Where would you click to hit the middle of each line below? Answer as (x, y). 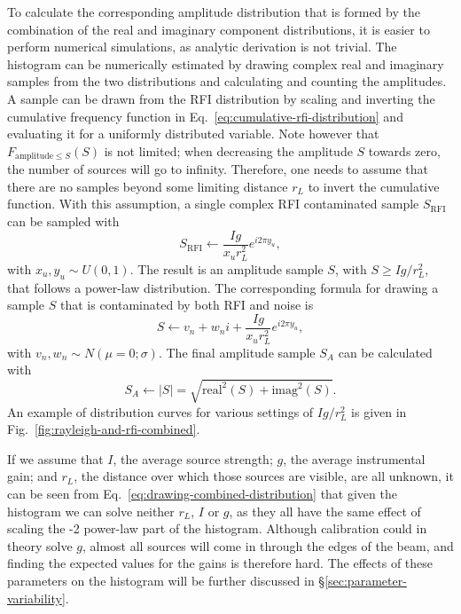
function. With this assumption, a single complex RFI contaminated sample (213, 204)
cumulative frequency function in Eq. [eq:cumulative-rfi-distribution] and (205, 116)
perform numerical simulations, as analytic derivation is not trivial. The (202, 47)
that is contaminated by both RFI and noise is (187, 305)
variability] (36, 598)
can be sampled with (63, 220)
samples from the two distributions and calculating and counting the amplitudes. (227, 81)
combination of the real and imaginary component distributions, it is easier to (219, 29)
